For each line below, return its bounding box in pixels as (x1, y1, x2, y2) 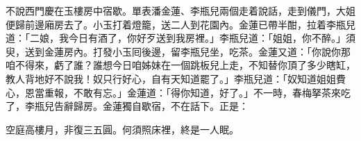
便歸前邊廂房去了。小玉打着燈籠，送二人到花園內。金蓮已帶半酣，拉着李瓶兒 (6, 17, 355, 31)
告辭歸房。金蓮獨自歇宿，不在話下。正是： (53, 99, 249, 113)
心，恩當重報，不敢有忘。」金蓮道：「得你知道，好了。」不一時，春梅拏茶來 (6, 85, 341, 99)
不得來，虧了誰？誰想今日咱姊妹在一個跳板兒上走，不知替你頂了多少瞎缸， (15, 58, 355, 72)
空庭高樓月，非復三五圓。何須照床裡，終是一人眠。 (6, 122, 239, 136)
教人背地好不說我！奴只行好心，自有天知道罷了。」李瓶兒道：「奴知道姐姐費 (6, 71, 346, 85)
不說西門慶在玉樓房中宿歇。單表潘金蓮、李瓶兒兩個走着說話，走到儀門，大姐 (6, 3, 355, 17)
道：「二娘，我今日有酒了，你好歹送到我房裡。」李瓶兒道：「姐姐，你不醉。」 (6, 31, 346, 45)
